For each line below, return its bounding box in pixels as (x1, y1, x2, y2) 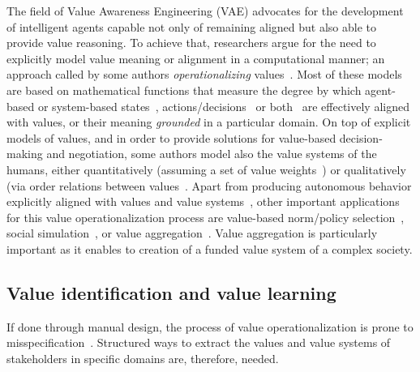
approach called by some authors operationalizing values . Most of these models (6, 66, 402, 83)
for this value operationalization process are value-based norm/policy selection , (6, 208, 405, 225)
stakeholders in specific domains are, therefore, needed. (6, 349, 279, 366)
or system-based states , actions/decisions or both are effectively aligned (37, 97, 409, 114)
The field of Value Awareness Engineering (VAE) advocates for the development (6, 2, 404, 19)
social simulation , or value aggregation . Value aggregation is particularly (6, 224, 378, 242)
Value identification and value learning (6, 280, 336, 305)
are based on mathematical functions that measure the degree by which (6, 81, 362, 98)
